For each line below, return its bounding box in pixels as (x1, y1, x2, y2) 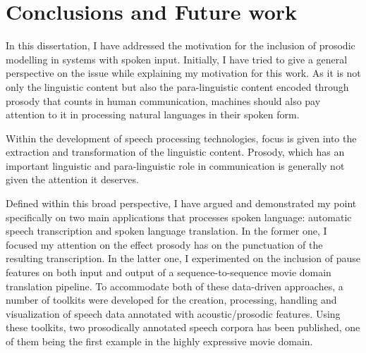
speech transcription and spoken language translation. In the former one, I (6, 223, 327, 238)
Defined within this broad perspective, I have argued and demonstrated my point (6, 196, 357, 211)
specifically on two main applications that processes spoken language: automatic (6, 209, 352, 224)
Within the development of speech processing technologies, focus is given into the (6, 130, 357, 145)
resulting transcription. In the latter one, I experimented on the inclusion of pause (6, 251, 360, 266)
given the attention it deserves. (6, 172, 139, 187)
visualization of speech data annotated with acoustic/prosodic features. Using (6, 306, 341, 321)
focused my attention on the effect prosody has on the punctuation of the (6, 237, 323, 252)
